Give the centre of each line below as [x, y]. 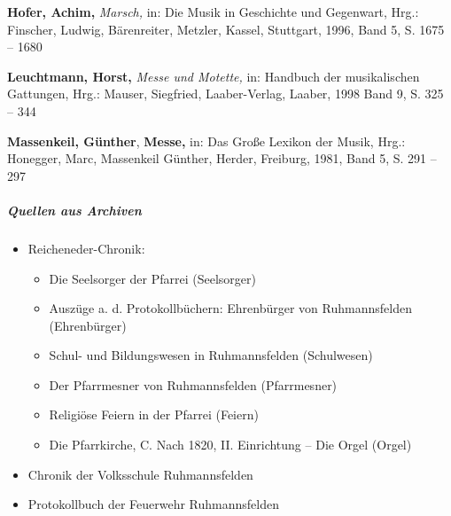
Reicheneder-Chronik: [86, 248]
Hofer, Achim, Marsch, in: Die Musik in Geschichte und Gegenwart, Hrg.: [213, 12]
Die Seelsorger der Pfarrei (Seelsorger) [152, 278]
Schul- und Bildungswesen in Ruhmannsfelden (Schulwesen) [211, 355]
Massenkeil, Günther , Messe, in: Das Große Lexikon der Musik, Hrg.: [206, 141]
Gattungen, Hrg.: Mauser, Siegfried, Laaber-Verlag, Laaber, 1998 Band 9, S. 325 [225, 94]
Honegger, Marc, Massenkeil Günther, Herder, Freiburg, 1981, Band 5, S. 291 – [222, 158]
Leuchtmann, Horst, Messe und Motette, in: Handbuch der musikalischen [214, 76]
